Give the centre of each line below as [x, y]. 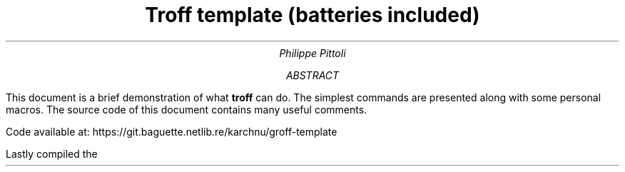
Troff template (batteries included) [312, 15]
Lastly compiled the [52, 153]
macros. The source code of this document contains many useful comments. [187, 109]
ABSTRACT [312, 75]
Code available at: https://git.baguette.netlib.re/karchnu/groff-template [172, 131]
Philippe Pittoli [312, 53]
